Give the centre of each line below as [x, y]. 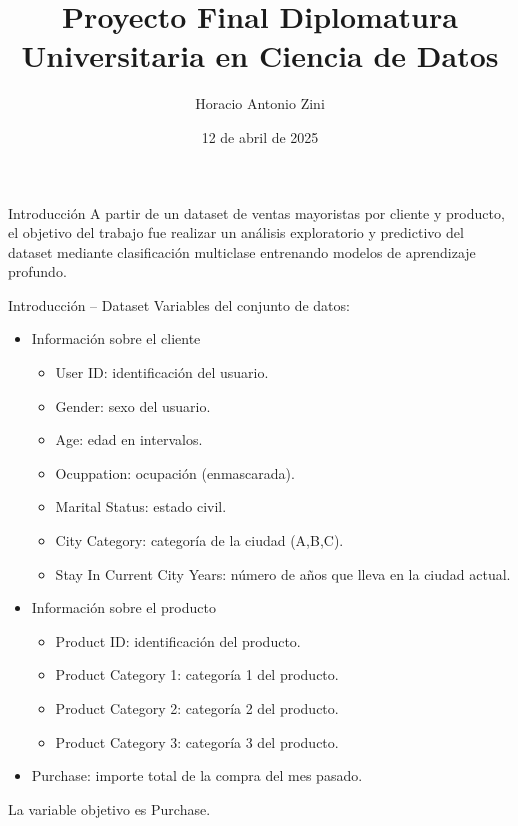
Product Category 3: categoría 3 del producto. [197, 741]
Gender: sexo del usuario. [133, 405]
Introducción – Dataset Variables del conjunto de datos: [179, 304]
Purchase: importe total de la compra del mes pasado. [197, 775]
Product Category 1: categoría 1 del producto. [197, 674]
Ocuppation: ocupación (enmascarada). [175, 472]
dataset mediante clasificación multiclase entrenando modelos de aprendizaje [242, 251]
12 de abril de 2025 [260, 136]
